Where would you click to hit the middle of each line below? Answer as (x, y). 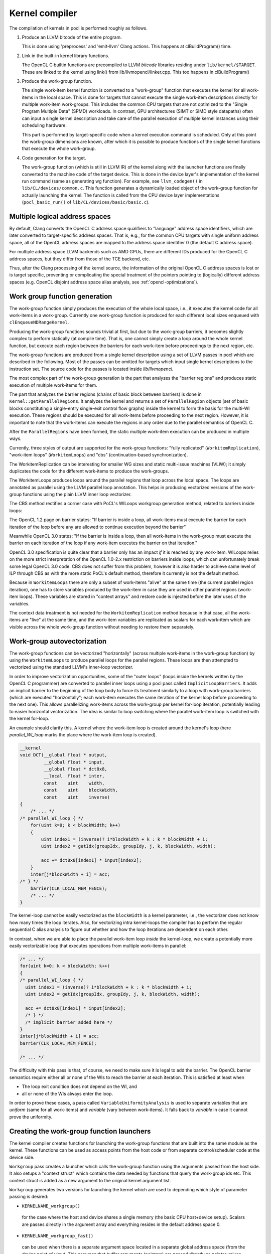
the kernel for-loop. (29, 719)
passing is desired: (29, 1197)
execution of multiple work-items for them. (53, 385)
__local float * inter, (74, 776)
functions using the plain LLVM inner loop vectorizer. (77, 495)
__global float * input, (74, 762)
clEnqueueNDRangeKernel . (39, 322)
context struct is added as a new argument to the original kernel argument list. (90, 1180)
